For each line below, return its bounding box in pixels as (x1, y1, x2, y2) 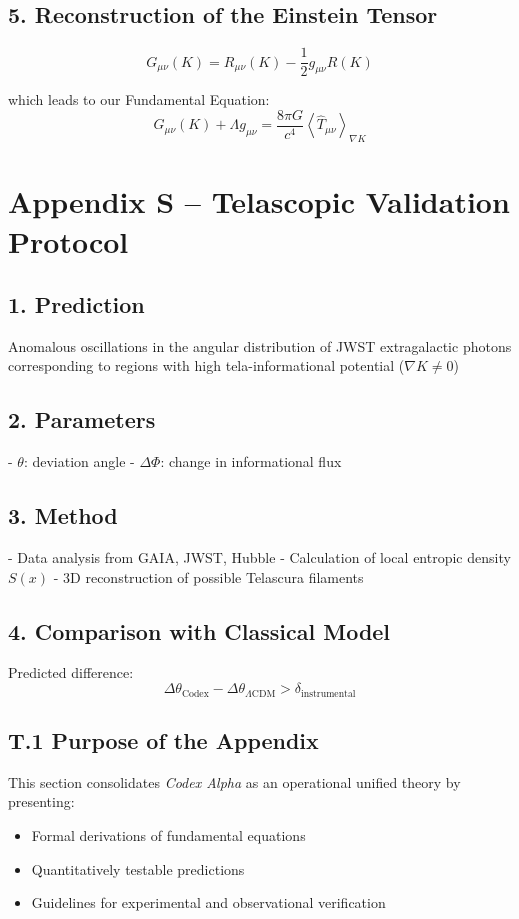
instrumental (301, 688, 356, 699)
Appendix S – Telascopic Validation (8, 181, 510, 222)
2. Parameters (8, 404, 156, 435)
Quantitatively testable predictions (31, 858, 245, 879)
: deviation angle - (23, 451, 135, 472)
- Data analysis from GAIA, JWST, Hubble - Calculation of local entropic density (8, 547, 511, 568)
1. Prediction (8, 289, 145, 320)
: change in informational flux (160, 451, 342, 472)
